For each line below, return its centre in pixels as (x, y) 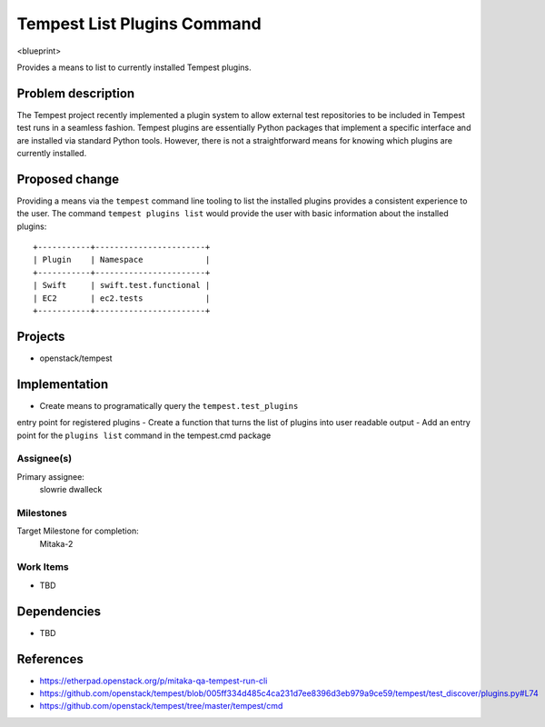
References (50, 659)
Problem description (76, 93)
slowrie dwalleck (71, 490)
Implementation (63, 384)
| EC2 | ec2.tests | (122, 298)
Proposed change (68, 179)
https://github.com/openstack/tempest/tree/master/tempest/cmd (161, 706)
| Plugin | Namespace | (122, 260)
